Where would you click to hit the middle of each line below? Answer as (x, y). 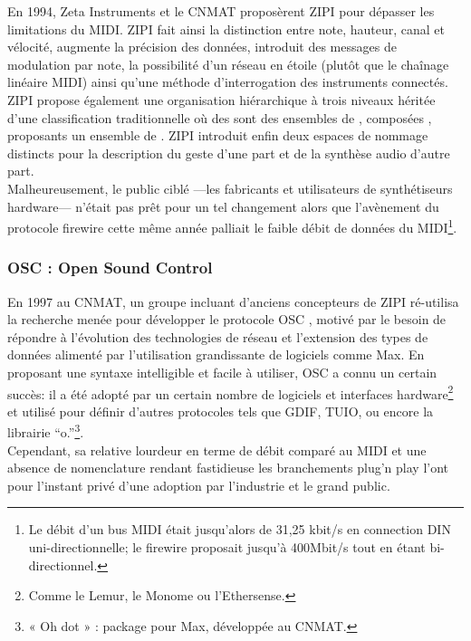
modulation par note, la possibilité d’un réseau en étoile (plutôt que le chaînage (228, 64)
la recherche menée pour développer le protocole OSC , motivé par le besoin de (227, 319)
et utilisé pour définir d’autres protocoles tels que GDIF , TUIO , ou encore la (221, 411)
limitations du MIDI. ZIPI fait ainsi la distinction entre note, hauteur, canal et (226, 29)
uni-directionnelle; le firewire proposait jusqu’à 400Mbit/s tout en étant (227, 547)
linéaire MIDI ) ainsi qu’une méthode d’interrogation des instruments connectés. (228, 82)
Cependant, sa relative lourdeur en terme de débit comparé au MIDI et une (217, 450)
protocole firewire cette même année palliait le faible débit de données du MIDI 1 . (232, 226)
